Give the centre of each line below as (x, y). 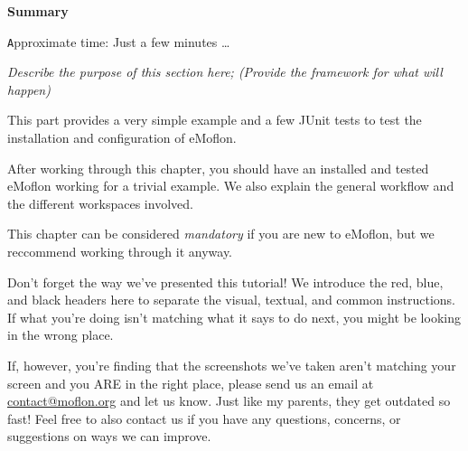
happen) (29, 89)
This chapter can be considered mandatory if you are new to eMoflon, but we (221, 234)
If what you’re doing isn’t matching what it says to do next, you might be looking (234, 317)
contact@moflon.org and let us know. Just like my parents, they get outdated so (229, 401)
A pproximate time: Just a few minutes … (119, 41)
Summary (38, 11)
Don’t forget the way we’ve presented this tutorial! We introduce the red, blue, (225, 282)
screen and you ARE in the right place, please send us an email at (191, 383)
